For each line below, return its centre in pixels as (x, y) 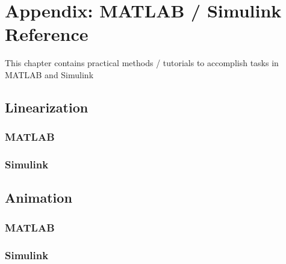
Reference (47, 34)
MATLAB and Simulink (49, 74)
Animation (39, 198)
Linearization (47, 107)
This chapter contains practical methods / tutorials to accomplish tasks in (142, 63)
